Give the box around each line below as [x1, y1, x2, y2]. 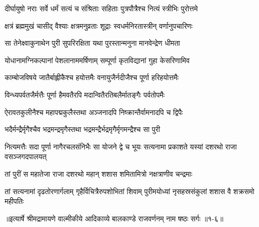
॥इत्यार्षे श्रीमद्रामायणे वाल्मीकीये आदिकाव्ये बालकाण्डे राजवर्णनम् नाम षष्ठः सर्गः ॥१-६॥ [5, 213, 224, 223]
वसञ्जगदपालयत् [5, 151, 47, 162]
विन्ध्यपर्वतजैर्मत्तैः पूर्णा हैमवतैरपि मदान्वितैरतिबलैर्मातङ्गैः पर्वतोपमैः [5, 89, 165, 100]
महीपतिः [5, 196, 24, 206]
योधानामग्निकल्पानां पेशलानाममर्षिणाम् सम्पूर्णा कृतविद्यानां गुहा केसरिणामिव [5, 54, 190, 65]
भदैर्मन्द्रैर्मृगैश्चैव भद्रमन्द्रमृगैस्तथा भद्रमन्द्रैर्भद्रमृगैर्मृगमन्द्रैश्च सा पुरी [5, 124, 160, 135]
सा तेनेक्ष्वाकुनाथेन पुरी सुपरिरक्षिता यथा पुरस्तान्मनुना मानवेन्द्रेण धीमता [5, 37, 180, 48]
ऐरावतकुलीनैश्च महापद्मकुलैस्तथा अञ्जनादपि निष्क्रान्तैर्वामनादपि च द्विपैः [5, 106, 183, 117]
